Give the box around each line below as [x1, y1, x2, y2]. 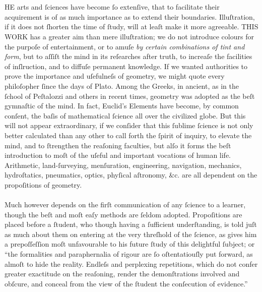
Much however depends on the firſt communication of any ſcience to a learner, [5, 199, 246, 210]
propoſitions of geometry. [5, 179, 82, 190]
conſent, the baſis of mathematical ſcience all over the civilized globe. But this [5, 110, 246, 121]
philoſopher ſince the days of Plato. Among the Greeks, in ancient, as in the [5, 80, 239, 91]
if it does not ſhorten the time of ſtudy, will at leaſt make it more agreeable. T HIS [5, 21, 258, 32]
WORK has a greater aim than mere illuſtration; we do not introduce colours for [5, 31, 254, 41]
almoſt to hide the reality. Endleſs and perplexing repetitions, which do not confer [5, 258, 258, 269]
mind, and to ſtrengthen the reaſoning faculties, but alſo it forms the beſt [5, 140, 231, 150]
